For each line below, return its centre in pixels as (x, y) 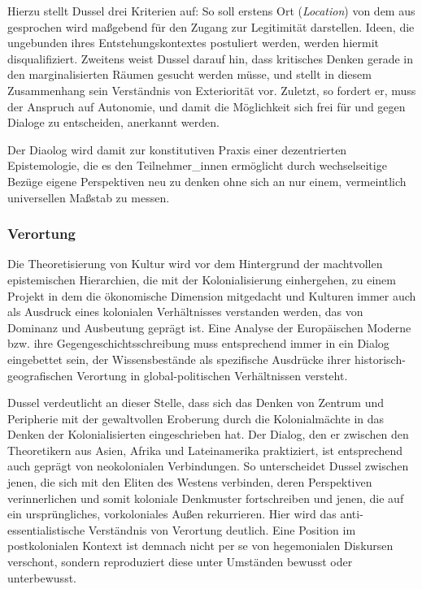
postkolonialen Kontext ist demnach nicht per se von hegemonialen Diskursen (200, 546)
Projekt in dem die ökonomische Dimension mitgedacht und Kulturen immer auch (212, 295)
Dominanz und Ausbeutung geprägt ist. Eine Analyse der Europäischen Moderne (209, 327)
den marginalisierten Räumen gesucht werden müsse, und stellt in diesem (189, 74)
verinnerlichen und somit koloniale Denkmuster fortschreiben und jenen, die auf (206, 498)
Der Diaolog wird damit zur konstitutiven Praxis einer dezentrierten (177, 149)
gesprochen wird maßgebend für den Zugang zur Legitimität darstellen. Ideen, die (211, 26)
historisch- (380, 359)
